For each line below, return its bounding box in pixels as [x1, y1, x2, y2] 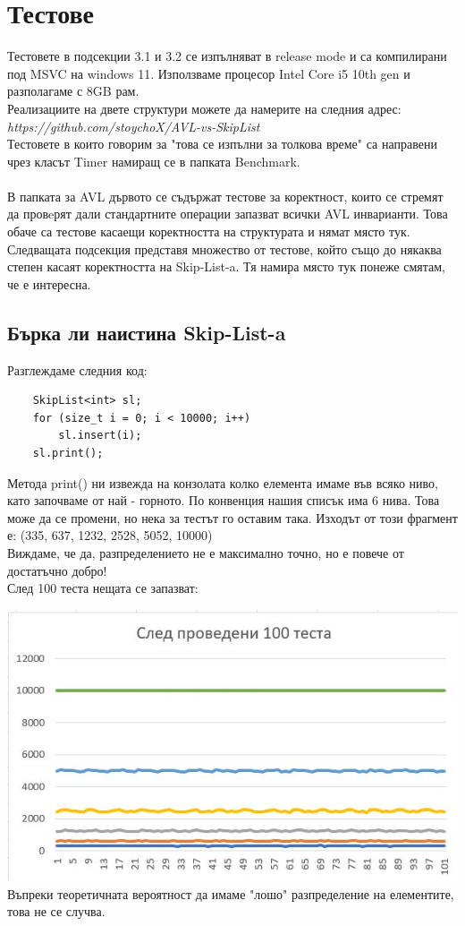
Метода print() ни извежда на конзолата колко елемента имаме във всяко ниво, [7, 473, 438, 492]
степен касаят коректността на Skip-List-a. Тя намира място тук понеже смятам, [7, 257, 445, 276]
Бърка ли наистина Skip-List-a [7, 318, 286, 346]
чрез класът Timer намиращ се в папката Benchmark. [7, 151, 300, 170]
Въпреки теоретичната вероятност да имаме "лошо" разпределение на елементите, [7, 884, 454, 903]
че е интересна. [7, 274, 91, 293]
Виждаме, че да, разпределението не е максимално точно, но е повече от [7, 543, 404, 562]
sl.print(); [32, 447, 104, 460]
